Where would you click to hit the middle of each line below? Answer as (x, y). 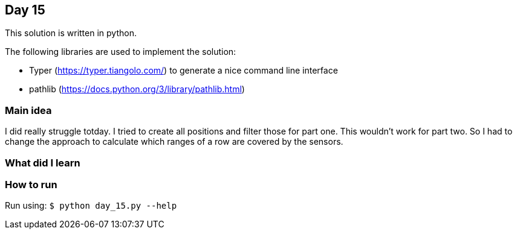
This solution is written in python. (71, 33)
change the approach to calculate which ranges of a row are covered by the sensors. (174, 142)
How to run (31, 184)
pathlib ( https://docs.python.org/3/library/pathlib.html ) (137, 89)
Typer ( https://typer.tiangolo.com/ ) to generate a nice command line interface (184, 71)
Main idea (28, 110)
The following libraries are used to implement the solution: (121, 52)
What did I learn (43, 163)
